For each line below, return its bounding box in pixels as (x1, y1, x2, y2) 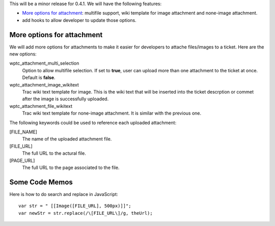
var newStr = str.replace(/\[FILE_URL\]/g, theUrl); (18, 210, 153, 216)
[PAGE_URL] (9, 157, 35, 163)
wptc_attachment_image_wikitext (9, 81, 79, 88)
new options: (9, 51, 37, 57)
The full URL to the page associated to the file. (22, 164, 120, 171)
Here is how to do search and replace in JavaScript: (9, 191, 118, 197)
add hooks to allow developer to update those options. (22, 17, 137, 23)
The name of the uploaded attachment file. (22, 136, 112, 142)
